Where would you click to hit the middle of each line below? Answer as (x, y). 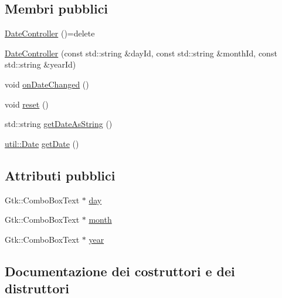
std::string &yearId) (40, 64)
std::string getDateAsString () (59, 124)
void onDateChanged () (47, 84)
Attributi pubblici (60, 175)
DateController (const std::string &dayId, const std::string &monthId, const (141, 53)
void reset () (27, 104)
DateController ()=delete (50, 33)
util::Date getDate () (42, 143)
